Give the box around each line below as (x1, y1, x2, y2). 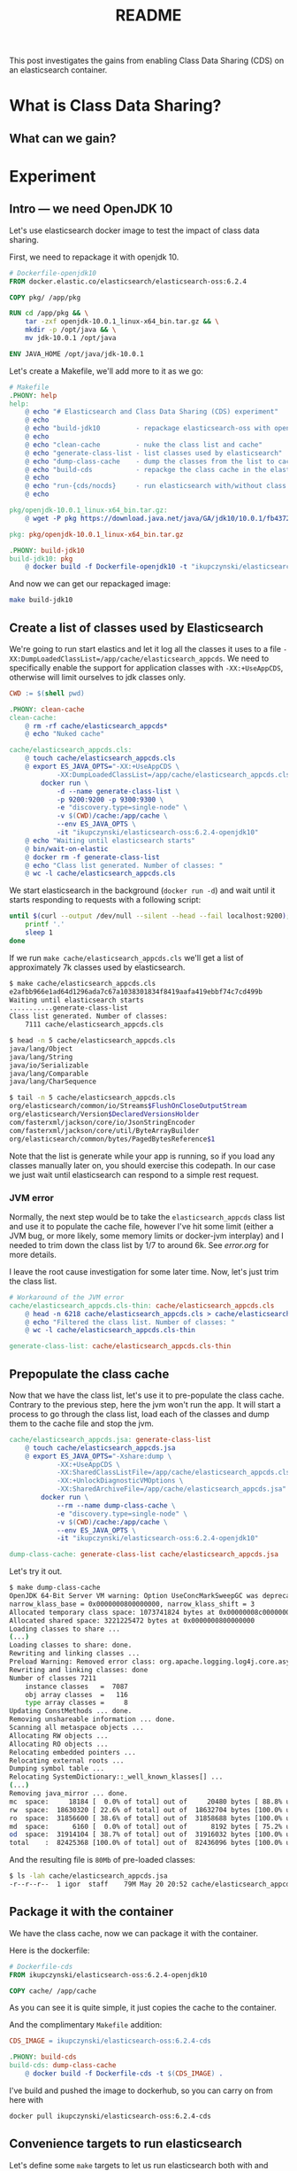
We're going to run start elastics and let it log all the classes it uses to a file (9, 643, 281, 654)
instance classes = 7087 (25, 1682, 128, 1691)
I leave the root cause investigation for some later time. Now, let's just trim (9, 1266, 279, 1276)
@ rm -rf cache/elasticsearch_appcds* (25, 721, 168, 731)
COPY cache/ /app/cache (9, 1986, 97, 1996)
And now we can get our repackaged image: (9, 578, 171, 589)
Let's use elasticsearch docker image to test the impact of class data (9, 225, 260, 236)
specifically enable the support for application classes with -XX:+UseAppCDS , (9, 662, 284, 673)
